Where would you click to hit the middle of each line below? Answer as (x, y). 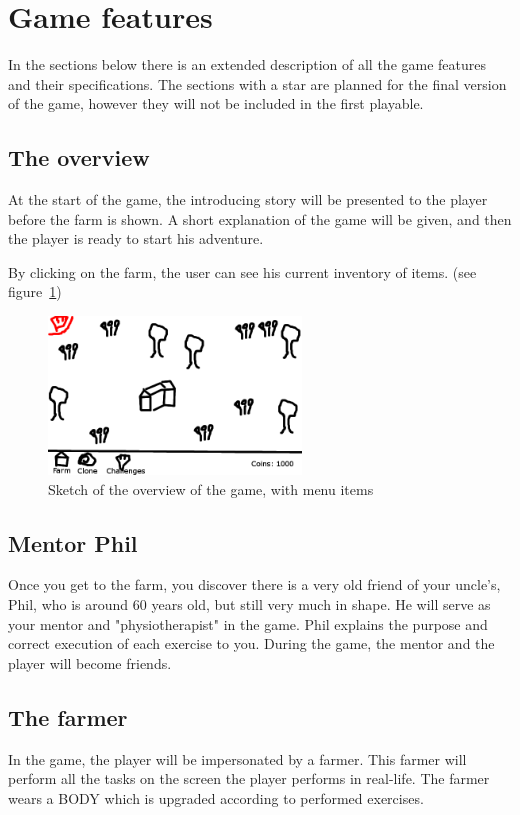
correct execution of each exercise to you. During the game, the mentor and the (251, 643)
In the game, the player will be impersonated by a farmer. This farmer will (237, 758)
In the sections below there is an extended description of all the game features (247, 64)
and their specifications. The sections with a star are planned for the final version (257, 83)
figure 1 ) (35, 291)
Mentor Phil (73, 542)
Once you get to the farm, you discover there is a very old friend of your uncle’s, (254, 584)
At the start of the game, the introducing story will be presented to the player (248, 199)
